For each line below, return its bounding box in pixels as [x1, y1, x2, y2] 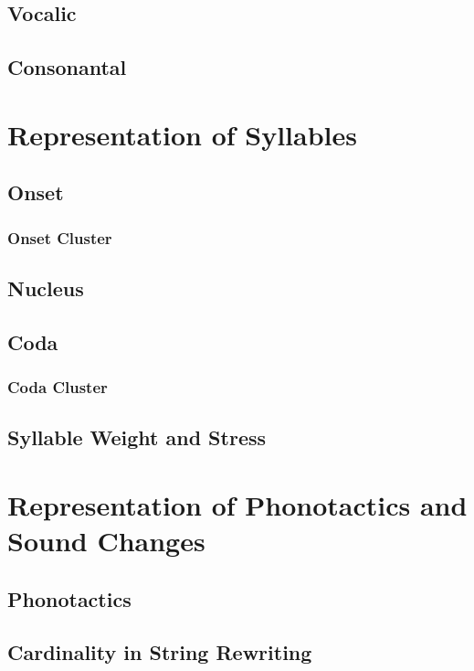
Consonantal [7, 53, 127, 81]
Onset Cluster [7, 226, 112, 249]
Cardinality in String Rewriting [7, 638, 312, 666]
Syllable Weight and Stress [7, 423, 267, 452]
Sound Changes [7, 522, 205, 559]
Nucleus [7, 273, 84, 302]
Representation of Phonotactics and [7, 485, 468, 523]
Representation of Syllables [7, 115, 357, 153]
